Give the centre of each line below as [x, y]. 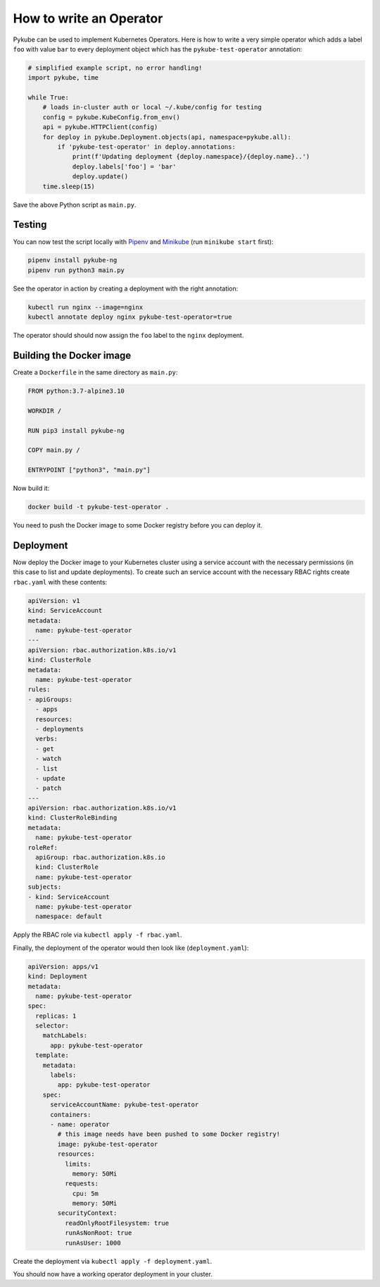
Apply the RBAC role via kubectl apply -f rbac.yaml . [97, 935]
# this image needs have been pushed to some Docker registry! [169, 1134]
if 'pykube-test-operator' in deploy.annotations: [146, 147]
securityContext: [87, 1213]
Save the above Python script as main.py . [75, 205]
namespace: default [69, 916]
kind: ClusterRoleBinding [72, 818]
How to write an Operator [88, 18]
